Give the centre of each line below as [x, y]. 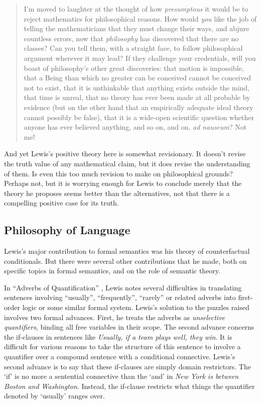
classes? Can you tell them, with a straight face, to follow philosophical [133, 48]
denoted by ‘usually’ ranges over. [54, 396]
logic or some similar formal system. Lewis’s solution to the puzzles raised [136, 307]
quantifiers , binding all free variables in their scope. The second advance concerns [129, 327]
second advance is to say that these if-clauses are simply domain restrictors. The [127, 366]
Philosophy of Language [67, 230]
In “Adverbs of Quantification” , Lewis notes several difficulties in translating [123, 287]
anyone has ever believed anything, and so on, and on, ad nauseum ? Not [135, 127]
